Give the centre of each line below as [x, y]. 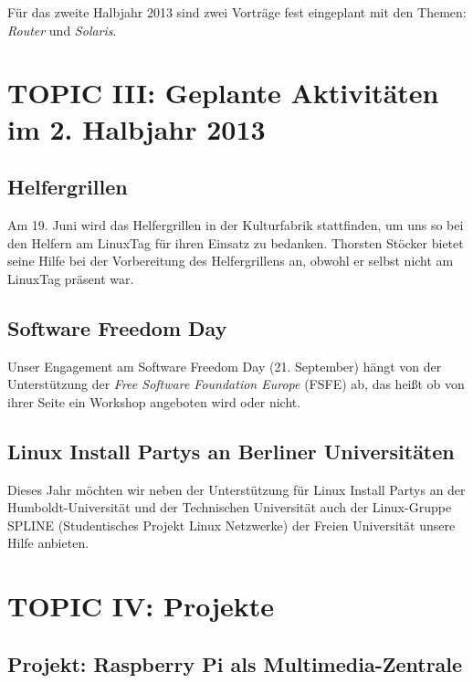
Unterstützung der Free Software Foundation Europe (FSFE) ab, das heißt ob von [236, 384]
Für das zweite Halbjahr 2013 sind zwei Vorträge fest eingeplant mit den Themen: [237, 12]
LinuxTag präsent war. [71, 278]
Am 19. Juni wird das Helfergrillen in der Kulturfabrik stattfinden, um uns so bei [236, 224]
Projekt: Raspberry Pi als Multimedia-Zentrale [235, 663]
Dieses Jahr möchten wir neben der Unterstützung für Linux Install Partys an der [236, 489]
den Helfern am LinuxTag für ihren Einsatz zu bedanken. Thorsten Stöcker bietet [236, 242]
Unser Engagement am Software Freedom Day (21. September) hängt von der [225, 366]
